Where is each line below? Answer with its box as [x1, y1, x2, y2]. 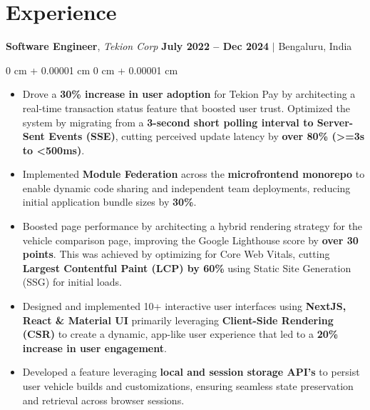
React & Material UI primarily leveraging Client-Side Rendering [22, 312, 334, 327]
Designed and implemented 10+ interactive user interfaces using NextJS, [22, 299, 346, 314]
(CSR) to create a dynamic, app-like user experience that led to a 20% [22, 326, 339, 341]
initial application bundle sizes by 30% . [22, 194, 197, 209]
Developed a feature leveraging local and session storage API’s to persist [22, 364, 360, 379]
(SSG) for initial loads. [22, 274, 122, 289]
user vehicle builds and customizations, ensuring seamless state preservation [22, 379, 354, 393]
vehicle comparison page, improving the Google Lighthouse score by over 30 [22, 232, 359, 247]
